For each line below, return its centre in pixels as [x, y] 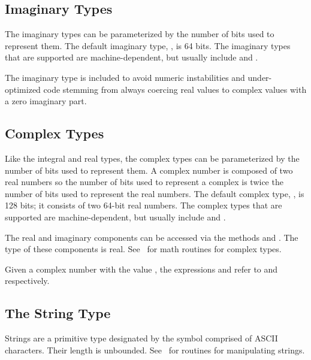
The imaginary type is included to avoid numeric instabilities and [125, 77]
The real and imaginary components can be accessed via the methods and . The [152, 237]
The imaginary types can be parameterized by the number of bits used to [140, 34]
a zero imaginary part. [46, 101]
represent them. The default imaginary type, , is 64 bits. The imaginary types [148, 45]
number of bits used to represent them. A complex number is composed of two [149, 170]
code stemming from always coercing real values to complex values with [175, 89]
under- [260, 77]
